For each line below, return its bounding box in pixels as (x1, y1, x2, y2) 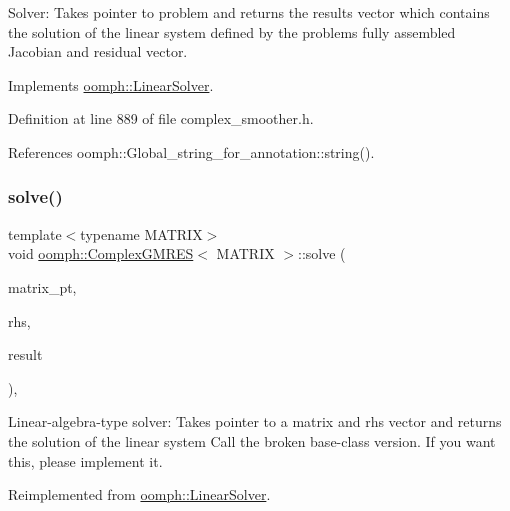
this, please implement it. (8, 450, 163, 471)
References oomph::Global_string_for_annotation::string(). (8, 141, 375, 162)
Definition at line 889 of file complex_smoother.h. (8, 108, 314, 129)
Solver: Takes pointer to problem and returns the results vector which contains (8, 2, 490, 22)
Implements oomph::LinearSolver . (8, 74, 214, 95)
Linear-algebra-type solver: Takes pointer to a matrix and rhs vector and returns (8, 411, 502, 432)
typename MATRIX (80, 223, 203, 244)
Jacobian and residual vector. (8, 41, 188, 62)
